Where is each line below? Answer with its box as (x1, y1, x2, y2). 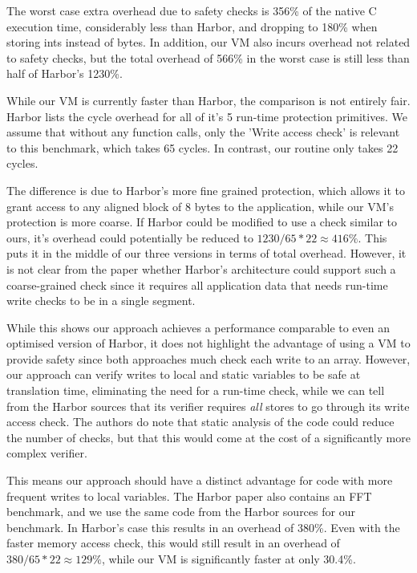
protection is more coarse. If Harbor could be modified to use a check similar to (6, 213, 398, 230)
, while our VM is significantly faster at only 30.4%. (101, 551, 356, 567)
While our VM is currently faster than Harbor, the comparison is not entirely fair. (6, 91, 411, 108)
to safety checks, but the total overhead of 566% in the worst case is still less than (6, 49, 410, 66)
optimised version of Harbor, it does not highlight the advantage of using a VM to (6, 335, 411, 352)
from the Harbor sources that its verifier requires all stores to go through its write (6, 397, 410, 414)
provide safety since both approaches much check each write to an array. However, (6, 350, 411, 367)
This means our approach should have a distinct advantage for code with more (6, 472, 393, 489)
